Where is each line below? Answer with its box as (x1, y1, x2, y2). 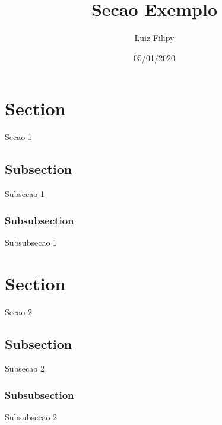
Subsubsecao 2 (5, 411, 58, 423)
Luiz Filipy (134, 31, 175, 44)
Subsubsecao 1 (5, 236, 58, 248)
